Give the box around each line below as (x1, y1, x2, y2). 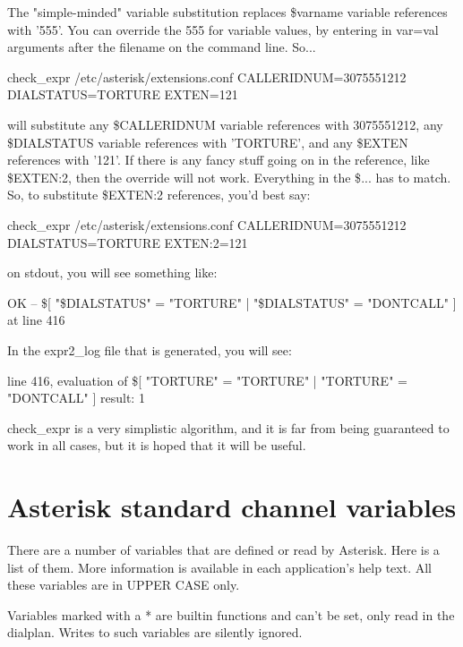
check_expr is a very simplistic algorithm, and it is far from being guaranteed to (7, 418, 450, 437)
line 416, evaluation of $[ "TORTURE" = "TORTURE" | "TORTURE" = (7, 370, 407, 389)
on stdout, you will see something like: (7, 263, 218, 282)
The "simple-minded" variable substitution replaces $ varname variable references (7, 3, 448, 21)
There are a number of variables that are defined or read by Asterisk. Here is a (7, 541, 440, 558)
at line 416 (7, 311, 65, 329)
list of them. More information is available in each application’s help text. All (7, 558, 432, 576)
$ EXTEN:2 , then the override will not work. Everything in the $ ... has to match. (7, 167, 451, 186)
